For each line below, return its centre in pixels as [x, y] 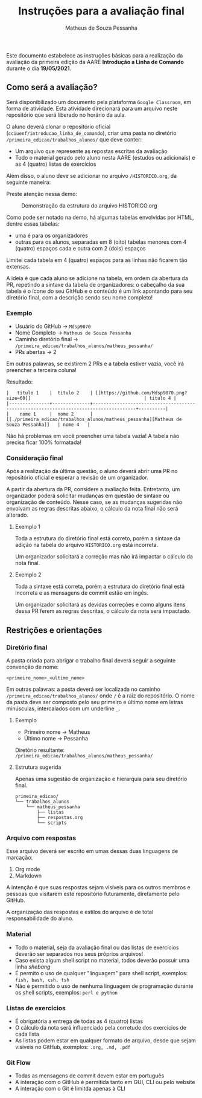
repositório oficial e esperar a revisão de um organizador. [77, 478]
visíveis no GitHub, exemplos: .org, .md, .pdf [73, 1047]
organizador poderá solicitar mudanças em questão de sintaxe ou [88, 496]
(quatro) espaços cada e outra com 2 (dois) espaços [80, 248]
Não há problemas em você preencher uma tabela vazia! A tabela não [93, 436]
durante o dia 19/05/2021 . [39, 68]
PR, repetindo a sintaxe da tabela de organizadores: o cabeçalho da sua [96, 284]
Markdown [28, 876]
